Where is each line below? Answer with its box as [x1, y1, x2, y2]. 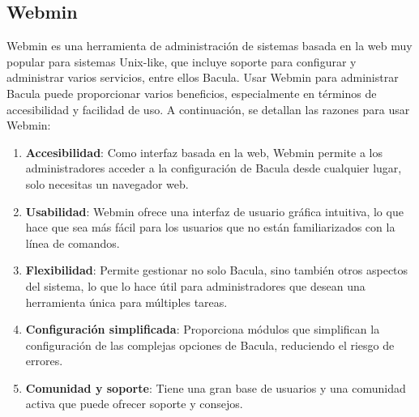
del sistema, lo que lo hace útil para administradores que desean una [25, 277, 366, 294]
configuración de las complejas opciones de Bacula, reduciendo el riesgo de [25, 336, 395, 353]
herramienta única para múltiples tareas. [25, 293, 228, 310]
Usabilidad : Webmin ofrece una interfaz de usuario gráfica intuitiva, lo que [25, 202, 404, 219]
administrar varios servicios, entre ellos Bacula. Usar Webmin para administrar [6, 69, 399, 86]
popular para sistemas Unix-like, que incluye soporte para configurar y [6, 53, 357, 70]
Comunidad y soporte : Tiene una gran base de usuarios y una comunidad [25, 379, 406, 396]
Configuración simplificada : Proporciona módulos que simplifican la [25, 321, 380, 338]
